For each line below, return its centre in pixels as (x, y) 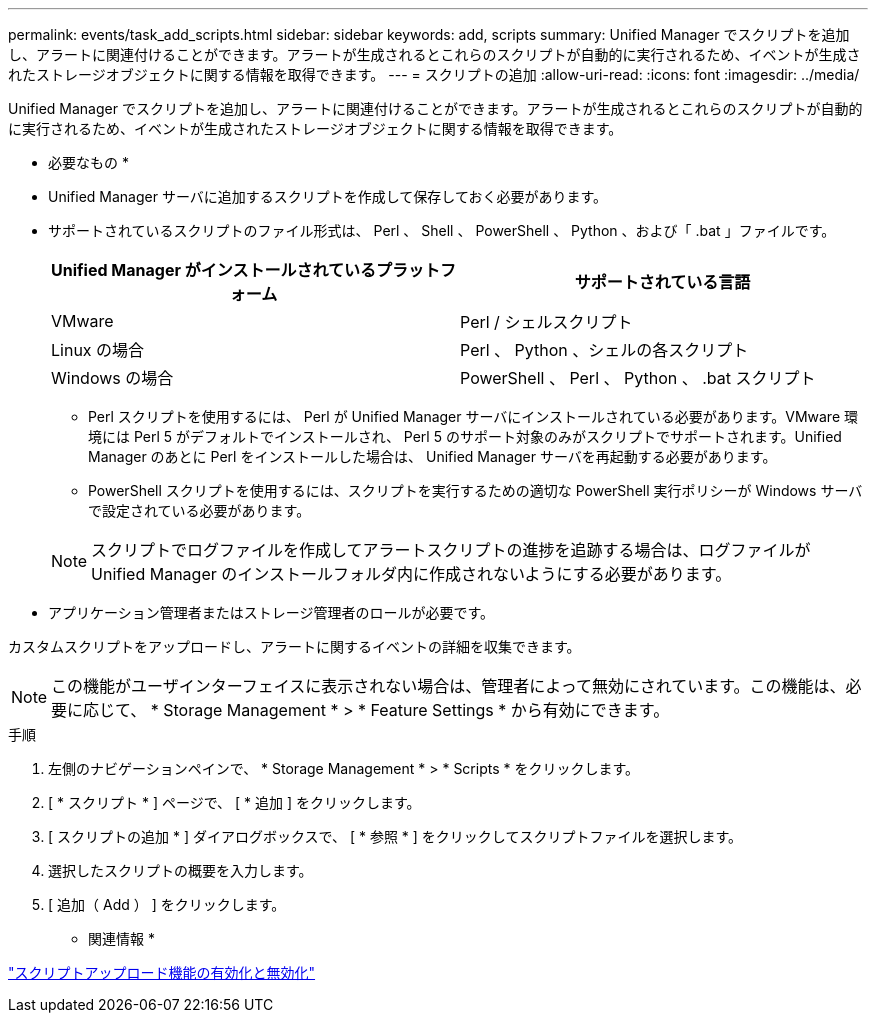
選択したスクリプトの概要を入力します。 (180, 870)
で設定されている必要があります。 (199, 510)
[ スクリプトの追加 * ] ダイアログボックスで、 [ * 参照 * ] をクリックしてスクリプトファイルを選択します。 (395, 836)
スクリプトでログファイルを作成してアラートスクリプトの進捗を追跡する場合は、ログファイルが (451, 550)
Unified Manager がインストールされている (213, 270)
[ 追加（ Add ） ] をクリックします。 (167, 904)
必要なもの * (88, 162)
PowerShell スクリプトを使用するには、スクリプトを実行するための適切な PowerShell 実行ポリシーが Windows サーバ (475, 490)
